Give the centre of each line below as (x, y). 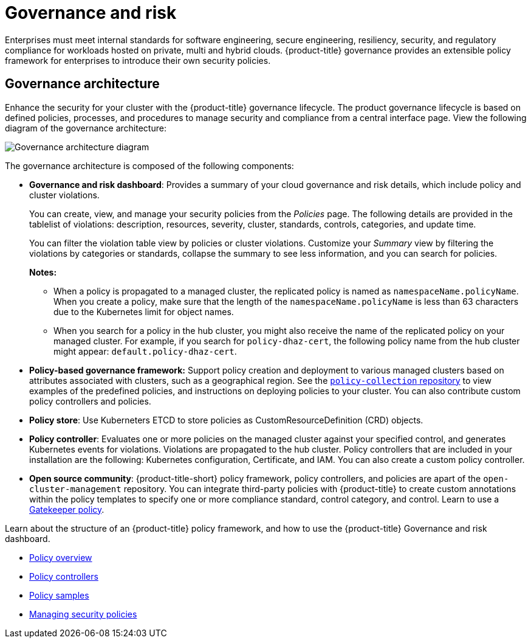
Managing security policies (83, 614)
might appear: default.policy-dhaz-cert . (145, 351)
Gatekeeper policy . (67, 509)
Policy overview (61, 557)
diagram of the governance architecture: (86, 128)
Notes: (43, 272)
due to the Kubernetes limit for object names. (144, 311)
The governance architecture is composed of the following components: (149, 165)
